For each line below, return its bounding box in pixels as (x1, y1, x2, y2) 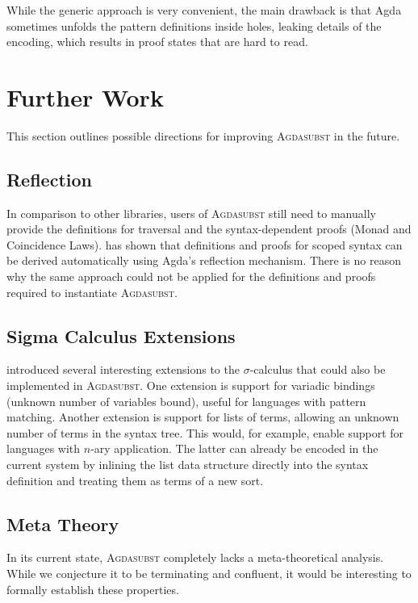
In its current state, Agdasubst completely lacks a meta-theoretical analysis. (6, 549, 384, 566)
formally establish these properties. (6, 580, 179, 597)
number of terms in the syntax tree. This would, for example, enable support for (6, 424, 404, 441)
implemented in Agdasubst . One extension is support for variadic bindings (6, 377, 375, 394)
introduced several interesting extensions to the (6, 361, 240, 378)
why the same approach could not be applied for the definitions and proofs (6, 268, 376, 285)
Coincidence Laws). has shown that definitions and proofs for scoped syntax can (6, 236, 403, 253)
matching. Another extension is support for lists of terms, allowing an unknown (6, 408, 399, 425)
